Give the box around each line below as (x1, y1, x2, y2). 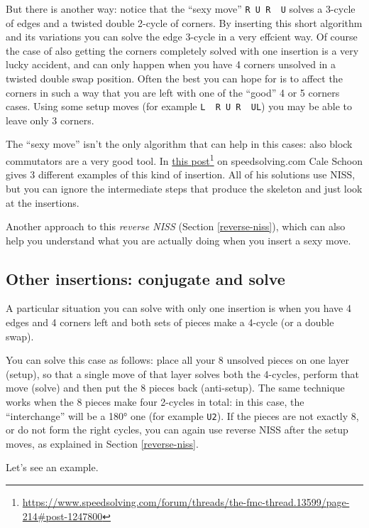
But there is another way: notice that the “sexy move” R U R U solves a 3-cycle (6, 1, 356, 16)
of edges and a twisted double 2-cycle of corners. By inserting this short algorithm (6, 15, 363, 30)
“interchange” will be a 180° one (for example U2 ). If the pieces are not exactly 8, (6, 408, 359, 423)
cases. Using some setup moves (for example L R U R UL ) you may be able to (6, 99, 353, 114)
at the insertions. (6, 195, 79, 210)
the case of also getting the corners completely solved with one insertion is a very (6, 43, 359, 58)
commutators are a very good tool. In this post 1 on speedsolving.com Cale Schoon (6, 151, 363, 168)
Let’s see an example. (6, 460, 99, 475)
